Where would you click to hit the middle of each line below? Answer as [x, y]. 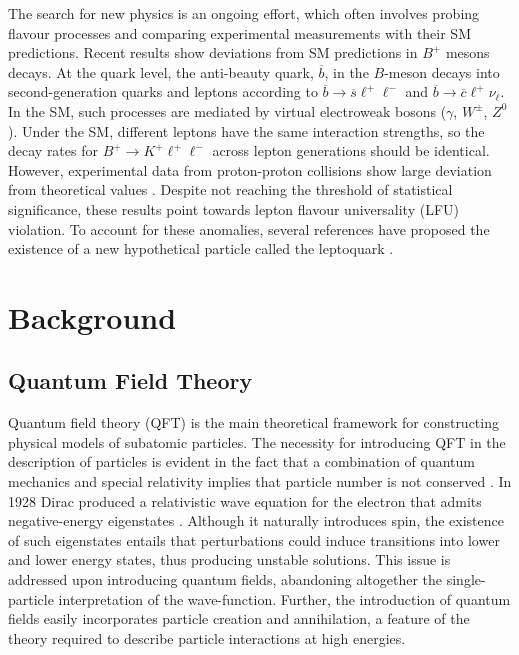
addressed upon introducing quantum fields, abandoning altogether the [225, 579]
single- [466, 579]
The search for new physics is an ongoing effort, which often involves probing [244, 13]
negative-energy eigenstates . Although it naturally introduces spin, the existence [256, 520]
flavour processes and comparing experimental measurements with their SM [239, 32]
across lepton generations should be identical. [351, 150]
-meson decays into [442, 71]
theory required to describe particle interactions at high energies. [207, 637]
